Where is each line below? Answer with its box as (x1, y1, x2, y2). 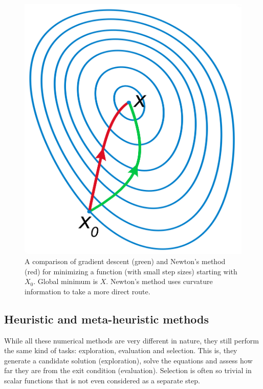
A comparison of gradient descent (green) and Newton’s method (25, 255, 226, 266)
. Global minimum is (33, 276, 98, 287)
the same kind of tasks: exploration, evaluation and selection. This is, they (4, 345, 237, 356)
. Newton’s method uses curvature (106, 276, 213, 287)
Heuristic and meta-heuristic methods (4, 311, 209, 327)
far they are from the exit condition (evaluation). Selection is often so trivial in (4, 365, 252, 376)
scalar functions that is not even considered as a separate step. (4, 375, 200, 385)
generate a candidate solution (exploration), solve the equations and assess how (4, 355, 253, 365)
